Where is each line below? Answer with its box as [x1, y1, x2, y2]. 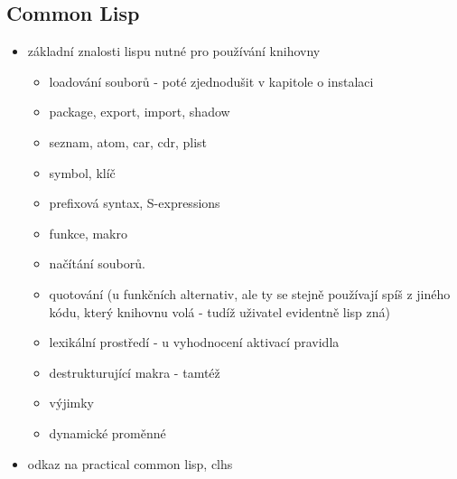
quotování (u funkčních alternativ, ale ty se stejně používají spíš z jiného [49, 284, 451, 303]
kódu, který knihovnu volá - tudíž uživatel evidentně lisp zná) [49, 302, 390, 321]
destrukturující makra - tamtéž [49, 362, 220, 381]
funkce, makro [49, 223, 127, 242]
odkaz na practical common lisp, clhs [27, 454, 233, 473]
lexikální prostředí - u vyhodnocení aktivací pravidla [49, 333, 340, 352]
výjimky [49, 393, 94, 412]
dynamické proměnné [49, 423, 166, 442]
